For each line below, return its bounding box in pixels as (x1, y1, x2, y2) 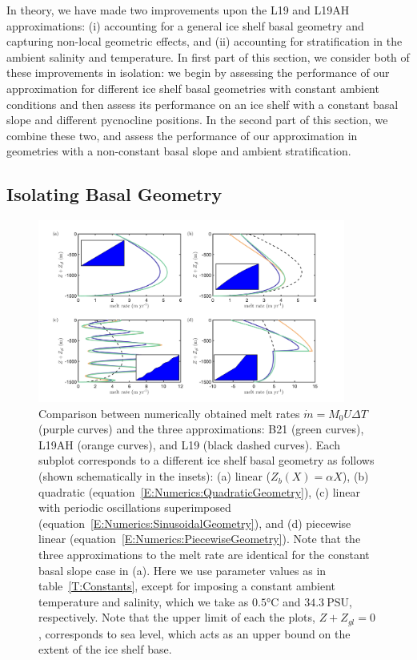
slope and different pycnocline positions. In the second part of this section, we (6, 111, 388, 128)
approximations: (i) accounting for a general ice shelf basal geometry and (6, 17, 364, 34)
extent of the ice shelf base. (38, 641, 172, 658)
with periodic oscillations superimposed (38, 499, 231, 516)
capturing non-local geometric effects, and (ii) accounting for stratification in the (6, 33, 403, 50)
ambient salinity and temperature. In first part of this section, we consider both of (6, 48, 410, 65)
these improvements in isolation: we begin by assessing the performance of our (6, 64, 390, 81)
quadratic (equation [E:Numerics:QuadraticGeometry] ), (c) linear (38, 483, 360, 500)
